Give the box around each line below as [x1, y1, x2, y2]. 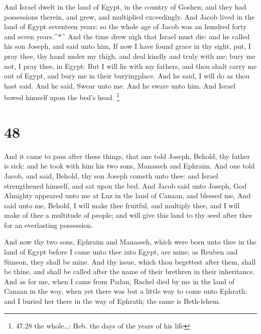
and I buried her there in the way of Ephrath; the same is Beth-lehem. [4, 296, 221, 306]
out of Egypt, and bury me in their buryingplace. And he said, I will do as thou [4, 70, 249, 81]
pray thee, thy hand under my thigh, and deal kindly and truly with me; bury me [4, 50, 255, 61]
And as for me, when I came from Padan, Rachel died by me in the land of [4, 276, 235, 286]
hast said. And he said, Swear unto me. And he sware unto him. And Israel [4, 80, 235, 91]
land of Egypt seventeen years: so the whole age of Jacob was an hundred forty [4, 21, 247, 32]
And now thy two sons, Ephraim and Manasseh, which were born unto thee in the [4, 236, 256, 247]
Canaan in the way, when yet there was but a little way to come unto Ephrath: [4, 286, 247, 296]
